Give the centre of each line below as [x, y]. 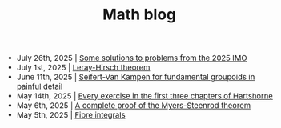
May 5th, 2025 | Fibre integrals [71, 115]
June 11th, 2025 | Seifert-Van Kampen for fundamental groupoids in [136, 77]
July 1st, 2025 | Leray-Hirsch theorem [83, 68]
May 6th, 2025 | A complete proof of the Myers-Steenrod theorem [134, 105]
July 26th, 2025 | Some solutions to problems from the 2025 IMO [132, 58]
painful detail [40, 86]
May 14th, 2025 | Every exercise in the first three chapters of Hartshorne [145, 96]
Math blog [139, 14]
